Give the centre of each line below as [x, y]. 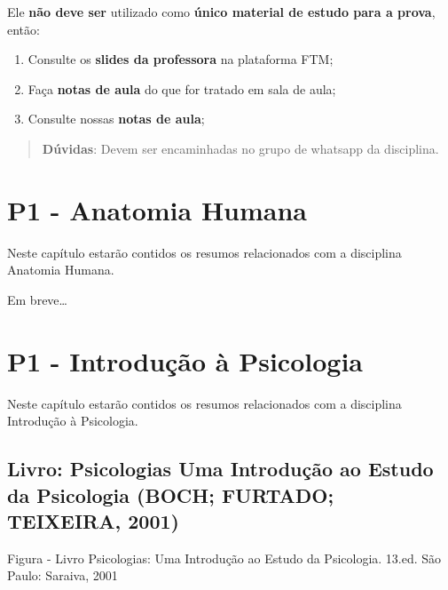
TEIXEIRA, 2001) [93, 520]
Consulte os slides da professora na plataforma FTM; [181, 59]
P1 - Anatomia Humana [157, 209]
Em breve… [37, 299]
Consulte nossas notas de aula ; [116, 119]
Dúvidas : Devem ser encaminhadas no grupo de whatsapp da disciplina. [240, 148]
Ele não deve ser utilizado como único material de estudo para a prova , [221, 12]
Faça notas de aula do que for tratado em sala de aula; [182, 88]
